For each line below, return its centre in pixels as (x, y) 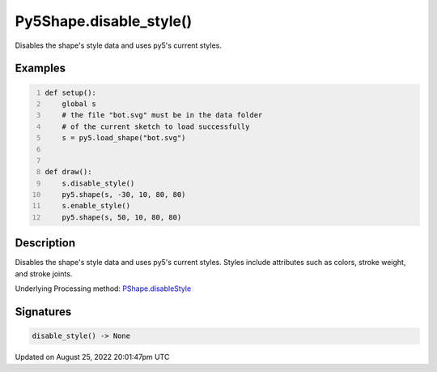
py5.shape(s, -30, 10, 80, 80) (124, 195)
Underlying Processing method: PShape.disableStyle (103, 289)
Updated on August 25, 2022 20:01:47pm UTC (92, 357)
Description (45, 243)
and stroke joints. (44, 274)
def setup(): (71, 92)
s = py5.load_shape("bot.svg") (124, 138)
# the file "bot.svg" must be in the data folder (162, 115)
